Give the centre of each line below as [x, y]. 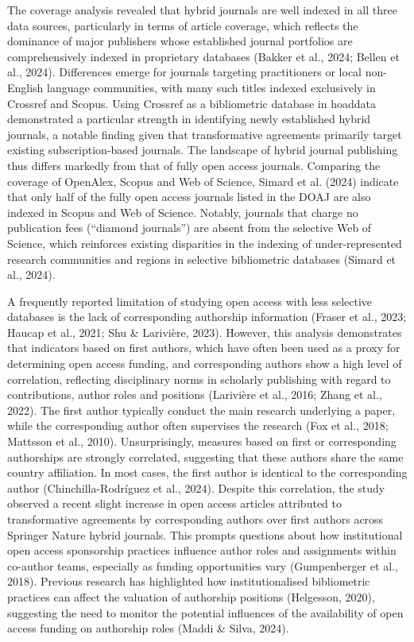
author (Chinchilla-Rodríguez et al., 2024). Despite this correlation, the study [196, 487]
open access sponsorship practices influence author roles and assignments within [202, 550]
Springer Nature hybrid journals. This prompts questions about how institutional [205, 534]
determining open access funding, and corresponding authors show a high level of [205, 364]
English [25, 87]
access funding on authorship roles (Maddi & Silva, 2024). [148, 628]
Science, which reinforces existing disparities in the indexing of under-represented [205, 243]
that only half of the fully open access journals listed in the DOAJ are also [189, 197]
